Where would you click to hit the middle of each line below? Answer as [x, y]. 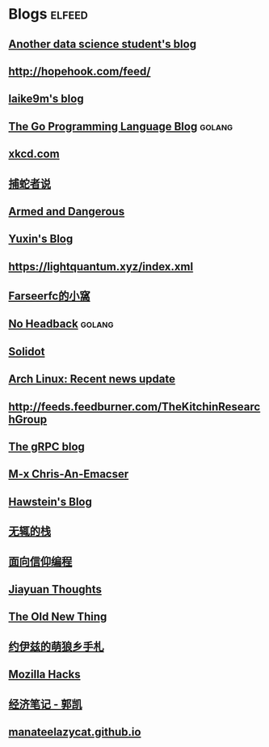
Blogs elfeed [48, 14]
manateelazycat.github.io [75, 732]
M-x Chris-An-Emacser [69, 474]
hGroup [28, 419]
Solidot [27, 352]
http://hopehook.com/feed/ [80, 71]
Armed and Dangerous [67, 211]
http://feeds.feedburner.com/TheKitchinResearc [134, 407]
